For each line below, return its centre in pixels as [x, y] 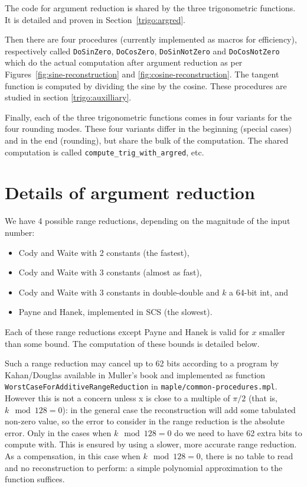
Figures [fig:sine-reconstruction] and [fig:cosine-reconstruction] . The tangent [142, 74]
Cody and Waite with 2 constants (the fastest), [104, 252]
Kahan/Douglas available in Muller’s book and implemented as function [135, 374]
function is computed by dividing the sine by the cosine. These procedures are [146, 85]
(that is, [263, 397]
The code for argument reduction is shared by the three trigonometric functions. [150, 8]
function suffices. [35, 479]
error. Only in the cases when [58, 432]
